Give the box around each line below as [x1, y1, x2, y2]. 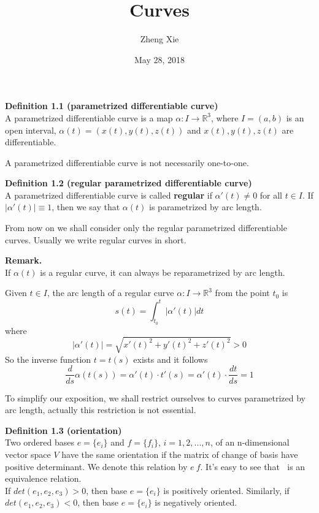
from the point [215, 286, 270, 299]
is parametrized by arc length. [149, 200, 262, 213]
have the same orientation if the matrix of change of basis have [61, 447, 298, 460]
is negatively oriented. [155, 496, 237, 509]
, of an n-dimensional [210, 436, 290, 449]
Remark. [5, 254, 42, 267]
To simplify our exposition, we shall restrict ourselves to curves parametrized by [5, 391, 306, 404]
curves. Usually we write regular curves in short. [5, 233, 186, 246]
